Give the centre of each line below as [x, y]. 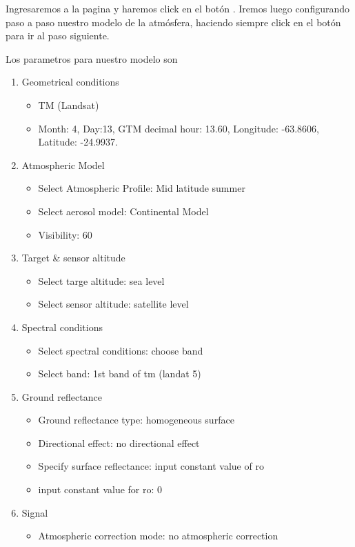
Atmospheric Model [63, 165]
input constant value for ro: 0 [100, 489]
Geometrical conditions [70, 82]
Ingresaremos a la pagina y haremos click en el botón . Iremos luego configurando [178, 8]
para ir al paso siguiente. [58, 36]
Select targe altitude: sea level [101, 280]
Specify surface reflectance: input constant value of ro [151, 466]
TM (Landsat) [69, 105]
